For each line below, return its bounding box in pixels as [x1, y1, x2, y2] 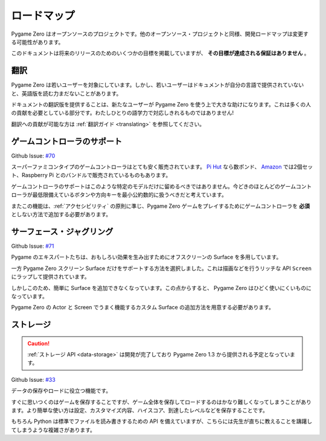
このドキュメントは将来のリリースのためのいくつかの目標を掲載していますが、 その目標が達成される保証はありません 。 [11, 50, 310, 57]
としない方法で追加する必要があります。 [11, 211, 112, 218]
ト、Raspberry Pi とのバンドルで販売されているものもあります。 [11, 172, 171, 179]
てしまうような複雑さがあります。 [11, 426, 96, 433]
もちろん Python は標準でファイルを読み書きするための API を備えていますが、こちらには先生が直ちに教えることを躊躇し [11, 417, 313, 425]
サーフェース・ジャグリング [11, 227, 113, 237]
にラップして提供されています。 [11, 273, 90, 280]
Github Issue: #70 [11, 152, 56, 159]
